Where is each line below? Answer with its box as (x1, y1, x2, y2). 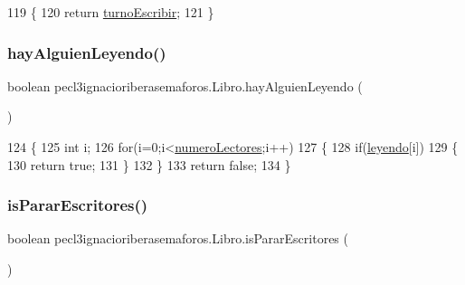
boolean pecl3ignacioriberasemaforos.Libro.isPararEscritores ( (7, 229, 348, 248)
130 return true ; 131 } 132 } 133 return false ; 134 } (7, 155, 291, 174)
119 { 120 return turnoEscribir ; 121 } (7, 3, 214, 21)
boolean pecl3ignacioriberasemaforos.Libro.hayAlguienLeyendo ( (7, 76, 363, 95)
